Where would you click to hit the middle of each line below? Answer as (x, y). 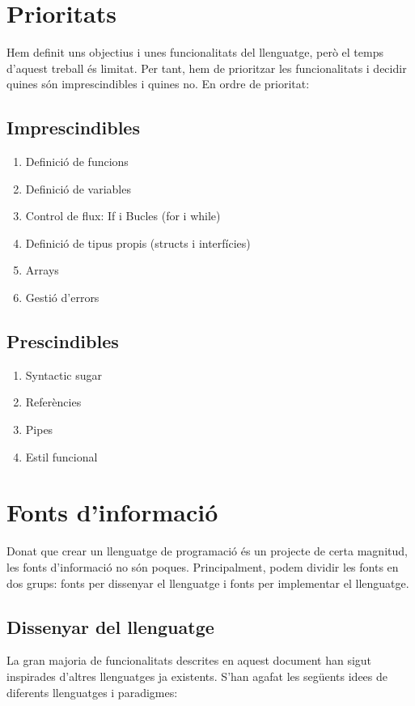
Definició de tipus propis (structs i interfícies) (138, 242)
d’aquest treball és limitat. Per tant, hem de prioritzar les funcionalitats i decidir (207, 68)
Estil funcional (61, 456)
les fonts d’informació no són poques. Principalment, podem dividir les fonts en (203, 566)
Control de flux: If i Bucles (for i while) (123, 216)
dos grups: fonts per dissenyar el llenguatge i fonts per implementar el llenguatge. (208, 583)
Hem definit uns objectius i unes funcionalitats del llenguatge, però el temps (195, 52)
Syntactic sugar (64, 374)
